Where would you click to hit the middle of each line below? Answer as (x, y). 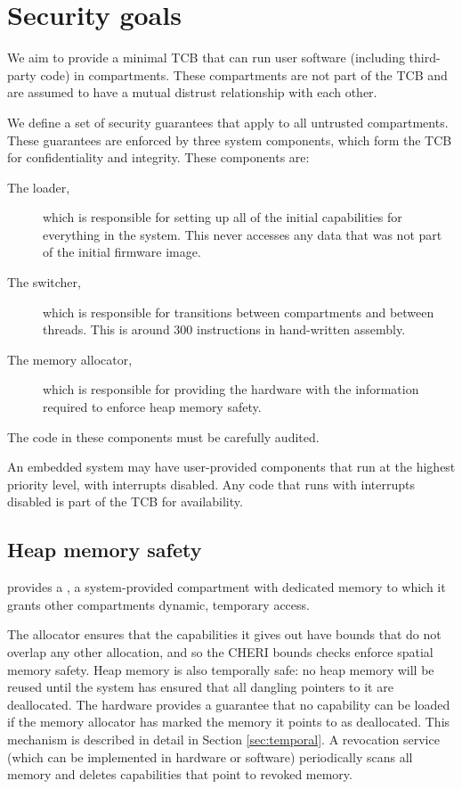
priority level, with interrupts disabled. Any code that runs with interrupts (211, 484)
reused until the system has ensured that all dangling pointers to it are (200, 687)
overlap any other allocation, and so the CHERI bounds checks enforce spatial (220, 651)
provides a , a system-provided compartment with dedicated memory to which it (227, 587)
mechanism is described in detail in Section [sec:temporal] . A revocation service (223, 739)
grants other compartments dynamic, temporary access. (158, 604)
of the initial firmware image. (122, 252)
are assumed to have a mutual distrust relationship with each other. (192, 92)
